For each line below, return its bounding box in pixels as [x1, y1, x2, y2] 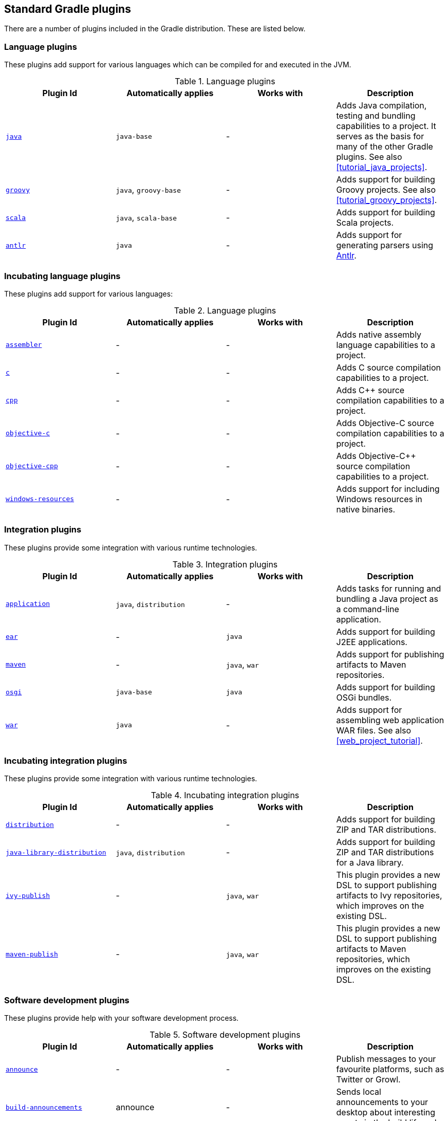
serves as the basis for [336, 131, 424, 142]
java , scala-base [116, 212, 177, 223]
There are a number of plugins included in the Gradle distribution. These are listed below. [4, 24, 306, 33]
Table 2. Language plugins [174, 305, 276, 316]
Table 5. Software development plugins [150, 1030, 301, 1040]
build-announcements [6, 1103, 82, 1111]
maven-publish [6, 950, 58, 958]
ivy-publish [6, 891, 50, 899]
